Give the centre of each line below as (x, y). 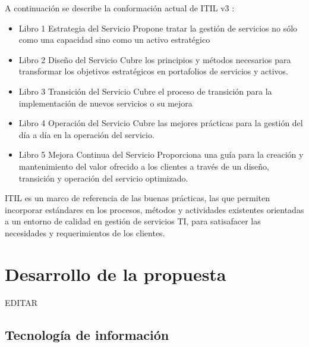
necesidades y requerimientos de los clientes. (85, 232)
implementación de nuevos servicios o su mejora (105, 103)
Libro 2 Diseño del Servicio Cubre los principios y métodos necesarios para (155, 59)
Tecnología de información (87, 334)
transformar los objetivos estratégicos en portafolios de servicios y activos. (153, 71)
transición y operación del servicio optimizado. (103, 178)
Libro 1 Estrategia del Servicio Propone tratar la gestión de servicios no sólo (158, 28)
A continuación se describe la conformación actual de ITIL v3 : (120, 8)
